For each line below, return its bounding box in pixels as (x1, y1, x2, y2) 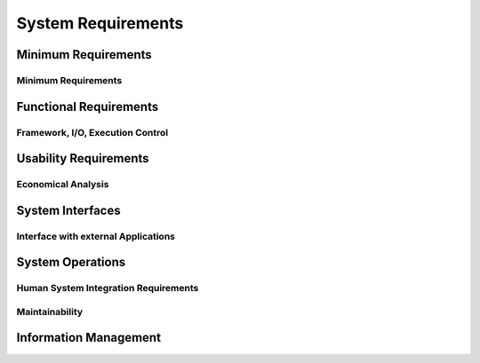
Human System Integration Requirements (16, 282, 199, 295)
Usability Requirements (16, 151, 150, 166)
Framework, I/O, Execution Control (16, 126, 169, 138)
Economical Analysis (16, 178, 109, 191)
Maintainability (16, 305, 84, 318)
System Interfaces (16, 202, 121, 217)
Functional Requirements (16, 99, 159, 114)
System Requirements (16, 13, 184, 33)
